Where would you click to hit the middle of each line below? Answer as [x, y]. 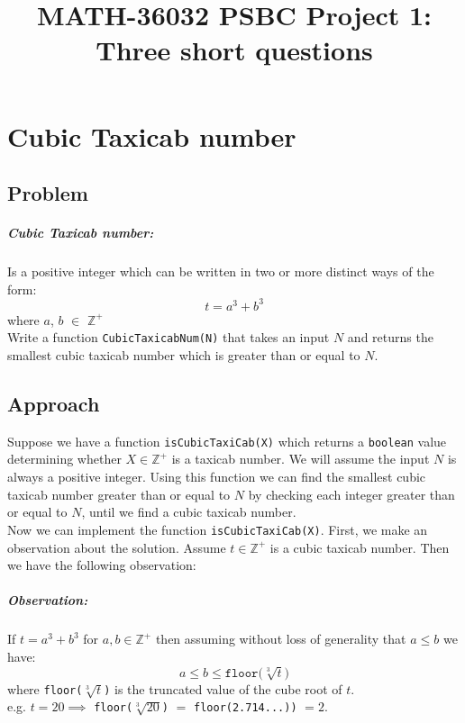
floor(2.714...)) [246, 708]
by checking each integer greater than [351, 494]
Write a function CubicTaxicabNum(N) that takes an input [169, 337]
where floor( [45, 688]
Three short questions [234, 50]
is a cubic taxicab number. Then [360, 547]
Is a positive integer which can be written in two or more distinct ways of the [221, 271]
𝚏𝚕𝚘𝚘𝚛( [244, 673]
